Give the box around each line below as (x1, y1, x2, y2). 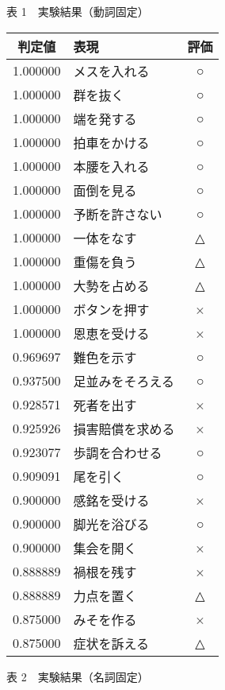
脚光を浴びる (73, 514, 150, 533)
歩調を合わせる (73, 443, 162, 462)
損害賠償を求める (73, 419, 175, 438)
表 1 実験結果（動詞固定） (6, 3, 149, 19)
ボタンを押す (73, 300, 150, 319)
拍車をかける (73, 133, 150, 152)
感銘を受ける (73, 490, 150, 510)
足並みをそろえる (73, 371, 174, 390)
